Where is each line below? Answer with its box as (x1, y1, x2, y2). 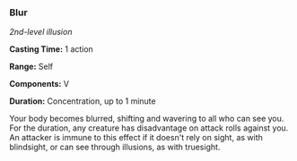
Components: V (9, 79, 70, 89)
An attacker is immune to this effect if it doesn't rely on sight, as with (9, 132, 263, 143)
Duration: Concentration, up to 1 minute (9, 96, 156, 106)
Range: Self (9, 61, 54, 72)
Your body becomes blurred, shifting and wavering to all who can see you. (9, 114, 284, 124)
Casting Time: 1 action (9, 44, 94, 55)
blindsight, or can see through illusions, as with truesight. (9, 141, 221, 153)
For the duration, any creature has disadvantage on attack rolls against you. (9, 123, 289, 133)
